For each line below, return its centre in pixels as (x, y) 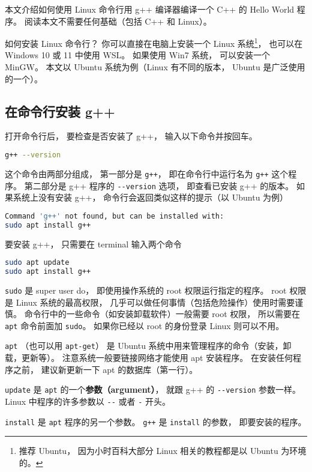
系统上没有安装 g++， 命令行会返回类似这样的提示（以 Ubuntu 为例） (151, 197)
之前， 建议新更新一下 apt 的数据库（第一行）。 (105, 369)
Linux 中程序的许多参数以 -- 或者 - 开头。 (88, 401)
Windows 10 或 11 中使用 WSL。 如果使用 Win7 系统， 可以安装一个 (138, 55)
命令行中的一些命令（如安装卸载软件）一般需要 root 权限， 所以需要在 (162, 314)
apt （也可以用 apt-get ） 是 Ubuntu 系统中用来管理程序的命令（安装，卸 (148, 346)
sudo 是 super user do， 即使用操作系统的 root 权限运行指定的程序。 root (146, 290)
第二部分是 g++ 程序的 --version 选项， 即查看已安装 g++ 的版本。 (159, 185)
